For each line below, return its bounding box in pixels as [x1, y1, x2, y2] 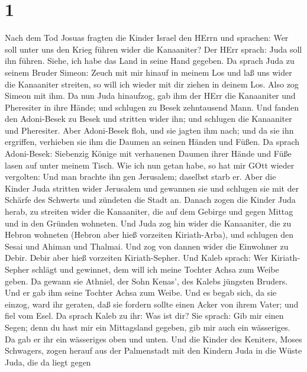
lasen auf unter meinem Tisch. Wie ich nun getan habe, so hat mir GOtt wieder [5, 158, 295, 171]
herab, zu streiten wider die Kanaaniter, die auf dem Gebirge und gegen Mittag [5, 205, 293, 218]
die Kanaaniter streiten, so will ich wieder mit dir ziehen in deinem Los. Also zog [5, 77, 299, 90]
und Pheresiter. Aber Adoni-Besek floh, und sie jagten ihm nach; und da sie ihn [5, 124, 294, 136]
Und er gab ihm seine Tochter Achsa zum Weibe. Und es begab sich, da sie [5, 286, 277, 299]
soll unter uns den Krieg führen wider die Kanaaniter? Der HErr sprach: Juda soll [5, 43, 302, 55]
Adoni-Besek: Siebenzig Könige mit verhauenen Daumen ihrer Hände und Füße [5, 147, 292, 160]
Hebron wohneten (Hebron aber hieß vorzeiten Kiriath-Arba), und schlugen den [5, 228, 294, 241]
